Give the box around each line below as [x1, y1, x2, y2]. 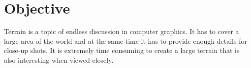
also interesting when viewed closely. [4, 54, 114, 65]
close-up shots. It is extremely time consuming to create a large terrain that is [4, 45, 240, 55]
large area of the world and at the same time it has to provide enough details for [4, 35, 247, 46]
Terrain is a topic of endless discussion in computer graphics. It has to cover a [4, 26, 239, 36]
